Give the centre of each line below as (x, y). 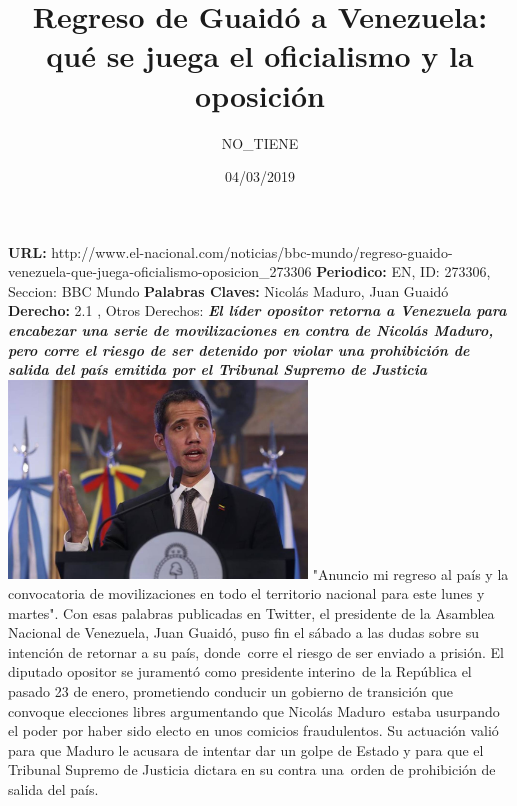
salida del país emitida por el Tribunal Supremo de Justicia (217, 369)
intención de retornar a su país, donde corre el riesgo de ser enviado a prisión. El (256, 651)
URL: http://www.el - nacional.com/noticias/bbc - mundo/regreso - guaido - (230, 251)
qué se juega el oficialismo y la (260, 55)
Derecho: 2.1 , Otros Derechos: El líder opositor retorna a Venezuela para (257, 310)
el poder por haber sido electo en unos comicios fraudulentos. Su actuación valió (253, 730)
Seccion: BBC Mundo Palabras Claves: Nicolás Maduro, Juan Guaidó (228, 290)
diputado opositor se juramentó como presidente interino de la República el (240, 671)
